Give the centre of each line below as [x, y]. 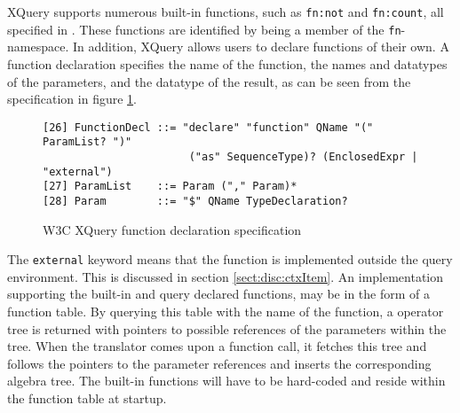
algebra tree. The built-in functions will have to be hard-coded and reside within [226, 381]
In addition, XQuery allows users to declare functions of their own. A [261, 47]
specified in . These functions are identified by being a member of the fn [204, 29]
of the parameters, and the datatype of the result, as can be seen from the [209, 81]
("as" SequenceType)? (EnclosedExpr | [303, 157]
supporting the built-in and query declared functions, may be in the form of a [218, 294]
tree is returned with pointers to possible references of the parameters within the [227, 328]
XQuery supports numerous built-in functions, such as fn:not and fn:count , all [226, 12]
